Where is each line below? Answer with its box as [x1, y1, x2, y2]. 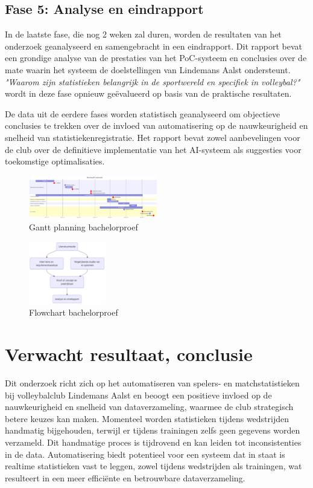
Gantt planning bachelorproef [29, 220, 138, 233]
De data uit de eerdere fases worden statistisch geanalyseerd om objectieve [5, 107, 280, 120]
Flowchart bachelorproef [29, 306, 118, 319]
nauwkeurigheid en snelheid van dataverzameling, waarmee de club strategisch [5, 400, 294, 413]
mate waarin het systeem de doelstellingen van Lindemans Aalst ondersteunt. [5, 63, 291, 76]
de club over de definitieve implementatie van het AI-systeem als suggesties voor [5, 143, 302, 155]
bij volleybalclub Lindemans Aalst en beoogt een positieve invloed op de [5, 388, 272, 401]
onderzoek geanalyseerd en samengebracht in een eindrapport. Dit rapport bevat [5, 39, 302, 52]
